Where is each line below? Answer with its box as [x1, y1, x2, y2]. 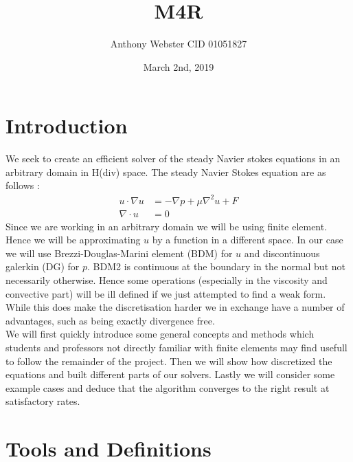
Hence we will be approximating [5, 232, 141, 247]
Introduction [5, 111, 128, 140]
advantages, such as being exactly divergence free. [5, 313, 215, 327]
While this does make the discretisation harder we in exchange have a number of [5, 300, 345, 314]
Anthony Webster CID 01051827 [110, 36, 247, 51]
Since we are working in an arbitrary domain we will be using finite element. [5, 219, 328, 233]
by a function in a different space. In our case [152, 232, 343, 247]
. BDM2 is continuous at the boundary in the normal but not [87, 259, 345, 274]
